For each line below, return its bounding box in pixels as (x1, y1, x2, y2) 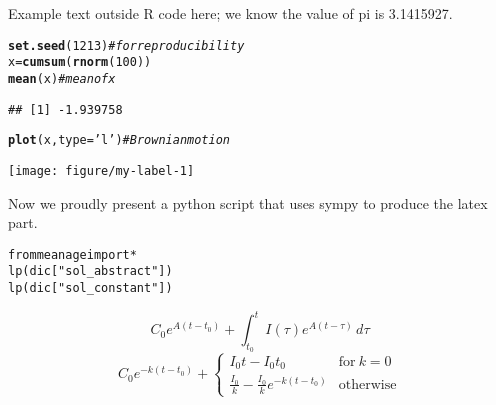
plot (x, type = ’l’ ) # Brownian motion (8, 133, 230, 148)
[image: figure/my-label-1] (8, 163, 195, 178)
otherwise (338, 377, 397, 392)
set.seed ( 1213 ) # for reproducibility (8, 38, 245, 53)
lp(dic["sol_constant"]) (8, 281, 173, 296)
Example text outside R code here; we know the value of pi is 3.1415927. (8, 3, 453, 23)
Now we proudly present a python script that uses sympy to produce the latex (8, 192, 488, 213)
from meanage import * (8, 247, 137, 262)
